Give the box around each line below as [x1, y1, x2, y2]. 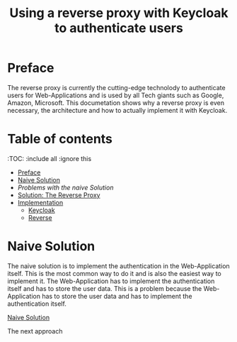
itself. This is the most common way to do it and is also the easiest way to [7, 269, 221, 277]
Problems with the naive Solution [17, 183, 114, 192]
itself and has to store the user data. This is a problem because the [7, 284, 202, 292]
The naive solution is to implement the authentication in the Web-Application [7, 261, 230, 270]
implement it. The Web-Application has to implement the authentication [7, 277, 215, 285]
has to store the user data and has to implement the [42, 292, 192, 300]
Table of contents [7, 131, 113, 147]
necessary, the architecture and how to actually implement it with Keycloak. [7, 106, 228, 114]
